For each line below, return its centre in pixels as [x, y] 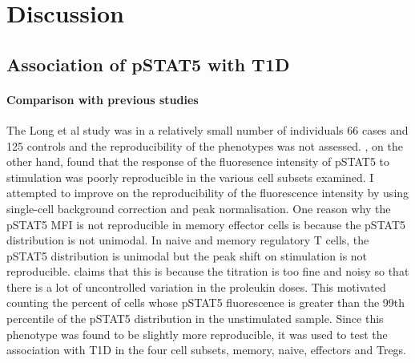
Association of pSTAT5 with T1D [148, 64]
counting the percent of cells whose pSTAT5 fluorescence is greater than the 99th [206, 302]
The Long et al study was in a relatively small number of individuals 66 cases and [207, 129]
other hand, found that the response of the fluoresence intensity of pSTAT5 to [198, 161]
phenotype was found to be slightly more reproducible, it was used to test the [197, 334]
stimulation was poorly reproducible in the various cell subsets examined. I [190, 177]
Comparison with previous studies [103, 99]
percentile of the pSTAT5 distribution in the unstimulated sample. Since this [195, 319]
